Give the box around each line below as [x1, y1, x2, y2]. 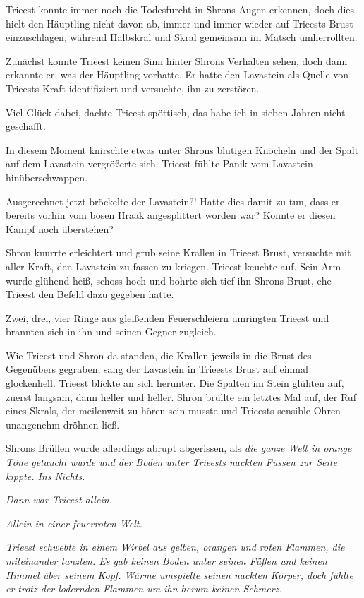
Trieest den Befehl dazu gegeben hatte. [6, 287, 174, 301]
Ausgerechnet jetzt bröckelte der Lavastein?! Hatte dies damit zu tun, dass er [6, 193, 340, 208]
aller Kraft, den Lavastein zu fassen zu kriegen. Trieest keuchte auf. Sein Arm [6, 258, 341, 273]
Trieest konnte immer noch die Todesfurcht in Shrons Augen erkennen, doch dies [6, 2, 355, 16]
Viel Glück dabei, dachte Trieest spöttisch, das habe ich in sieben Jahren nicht [6, 104, 346, 119]
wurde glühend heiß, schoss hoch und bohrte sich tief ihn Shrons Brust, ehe [6, 273, 332, 287]
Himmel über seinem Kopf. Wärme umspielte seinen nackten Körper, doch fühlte [6, 567, 353, 582]
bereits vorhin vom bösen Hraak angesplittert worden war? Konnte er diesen [6, 208, 336, 222]
